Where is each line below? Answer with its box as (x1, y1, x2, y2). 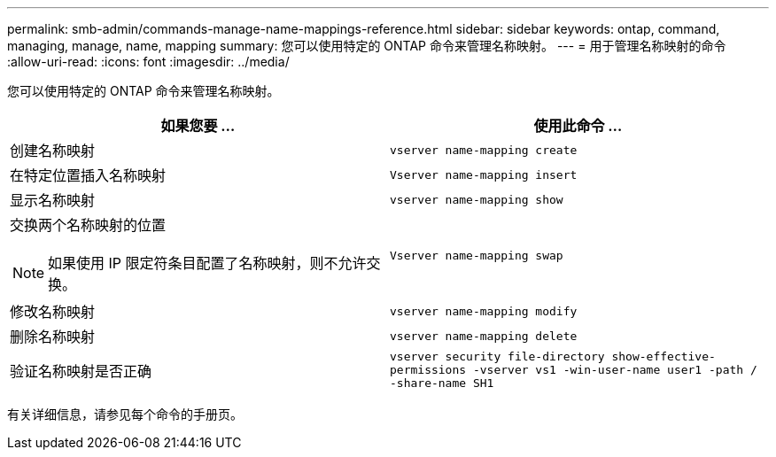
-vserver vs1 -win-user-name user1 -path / (472, 363, 757, 376)
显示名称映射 (10, 191, 96, 209)
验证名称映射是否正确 (10, 361, 152, 380)
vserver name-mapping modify (390, 304, 578, 318)
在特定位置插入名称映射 (10, 167, 167, 184)
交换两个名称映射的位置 (10, 216, 167, 234)
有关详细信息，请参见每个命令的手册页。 (7, 407, 243, 422)
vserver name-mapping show (390, 192, 563, 206)
